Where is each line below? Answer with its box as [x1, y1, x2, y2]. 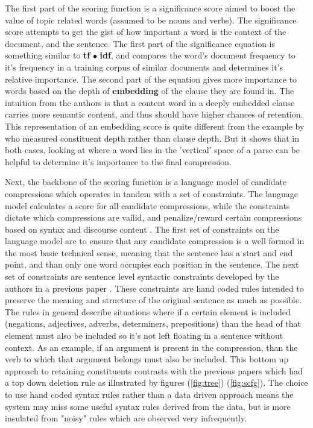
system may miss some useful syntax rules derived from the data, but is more [5, 400, 291, 412]
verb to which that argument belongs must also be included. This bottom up [5, 353, 289, 365]
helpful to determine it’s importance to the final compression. [5, 155, 232, 168]
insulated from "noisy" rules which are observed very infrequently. [5, 412, 247, 424]
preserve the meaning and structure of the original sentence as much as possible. [5, 294, 302, 306]
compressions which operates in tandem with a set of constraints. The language [5, 187, 298, 200]
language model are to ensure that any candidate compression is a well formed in [5, 234, 305, 247]
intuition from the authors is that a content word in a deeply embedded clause [5, 96, 295, 109]
